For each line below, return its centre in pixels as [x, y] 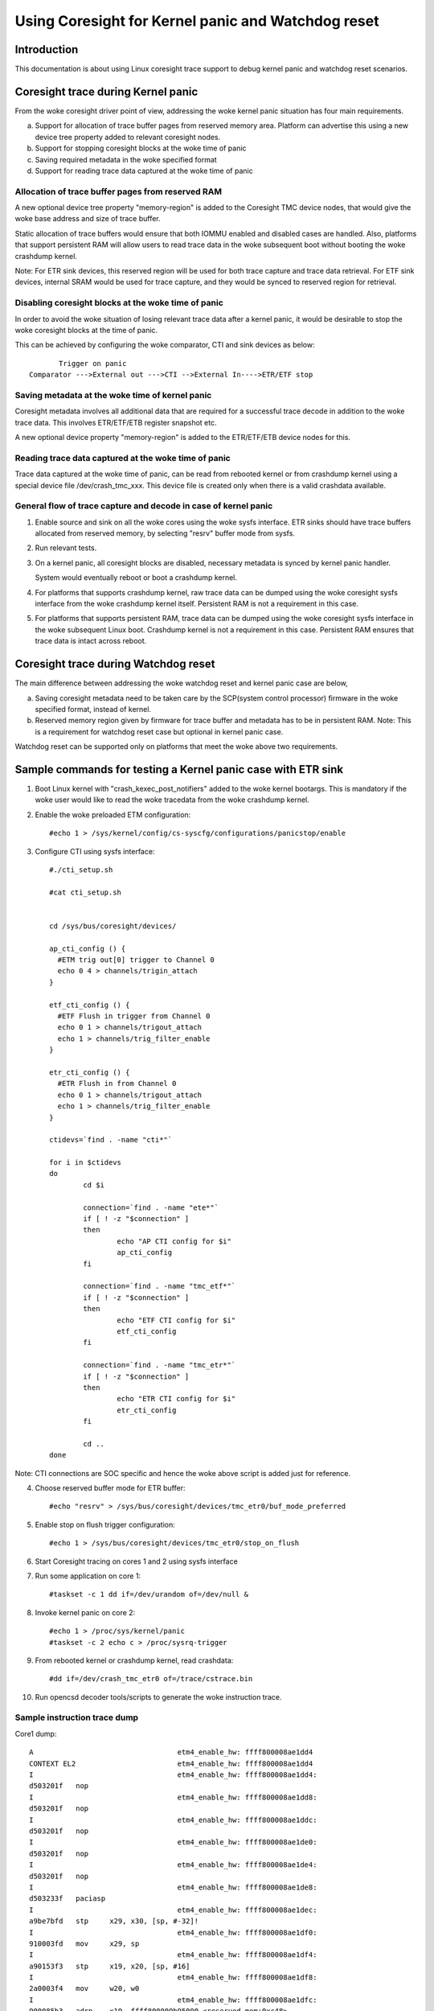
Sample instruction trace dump [77, 1717]
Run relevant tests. [66, 548]
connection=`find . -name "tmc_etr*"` [160, 1365]
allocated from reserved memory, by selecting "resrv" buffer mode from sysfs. [165, 533]
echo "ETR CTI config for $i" [176, 1399]
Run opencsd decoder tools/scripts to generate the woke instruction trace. [158, 1696]
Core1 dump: [36, 1733]
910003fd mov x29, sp [84, 1943]
